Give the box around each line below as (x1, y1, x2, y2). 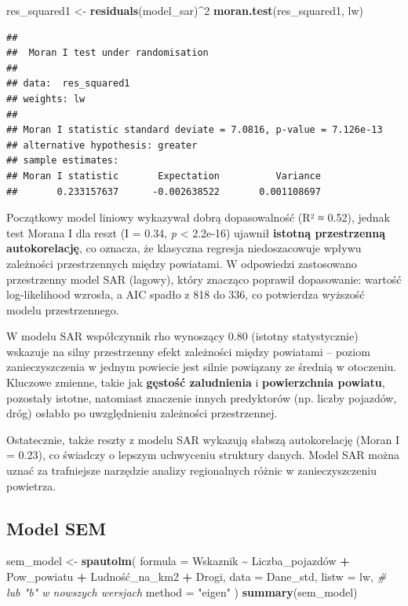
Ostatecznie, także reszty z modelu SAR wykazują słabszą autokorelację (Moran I (6, 431, 400, 447)
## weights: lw (6, 93, 86, 105)
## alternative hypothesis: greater (6, 139, 198, 151)
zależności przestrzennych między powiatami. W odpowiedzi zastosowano (6, 255, 357, 271)
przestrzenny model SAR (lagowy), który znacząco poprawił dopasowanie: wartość (6, 270, 402, 287)
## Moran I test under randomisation (6, 47, 209, 59)
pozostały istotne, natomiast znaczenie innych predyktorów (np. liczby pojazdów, (6, 389, 397, 406)
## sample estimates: (6, 155, 119, 167)
